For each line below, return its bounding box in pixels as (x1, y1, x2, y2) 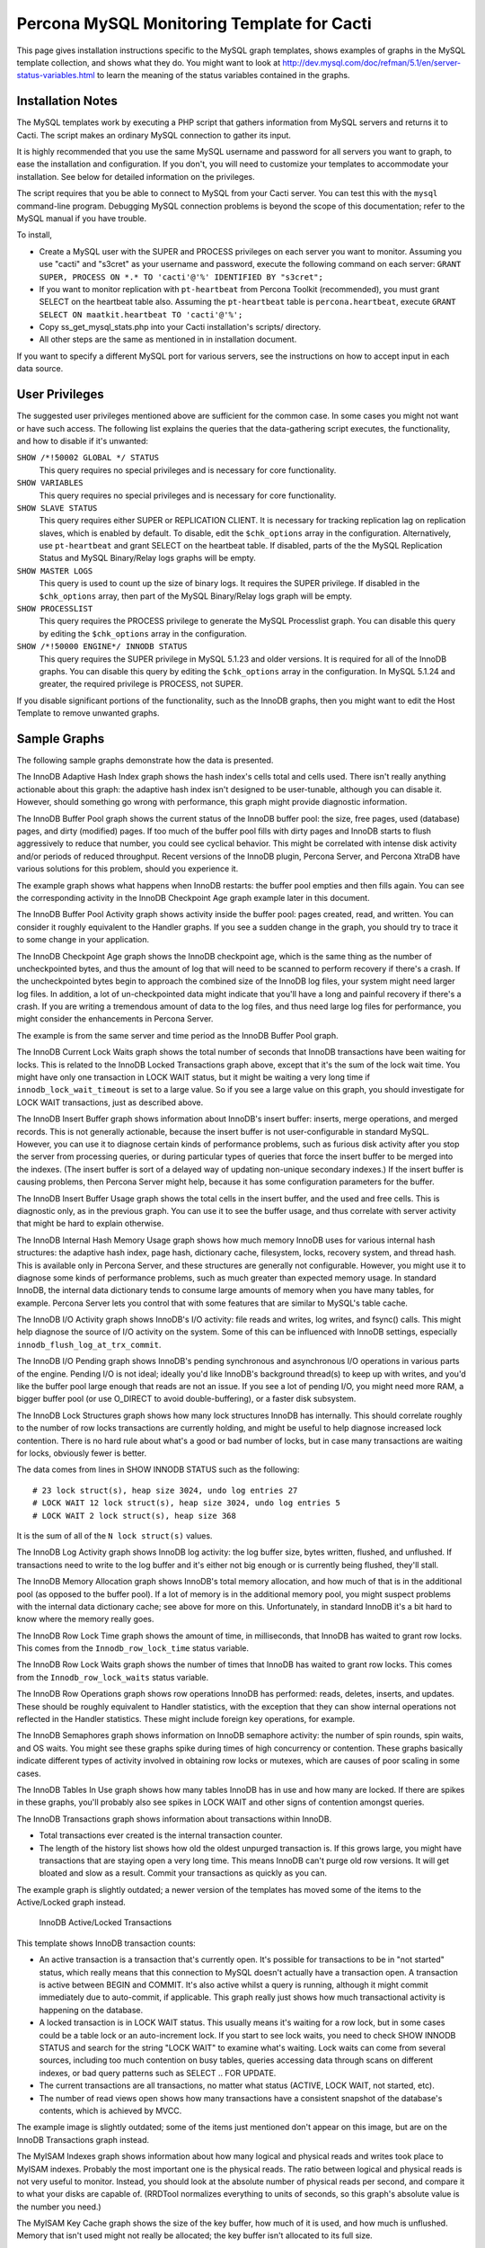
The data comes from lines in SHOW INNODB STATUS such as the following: (16, 1464, 300, 1475)
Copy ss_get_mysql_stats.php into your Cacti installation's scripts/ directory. (39, 322, 322, 333)
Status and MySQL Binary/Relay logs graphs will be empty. (39, 553, 256, 564)
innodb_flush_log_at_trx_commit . (16, 1339, 162, 1350)
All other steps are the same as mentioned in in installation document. (39, 334, 297, 345)
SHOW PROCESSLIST (16, 603, 93, 614)
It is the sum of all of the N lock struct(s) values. (16, 1530, 213, 1541)
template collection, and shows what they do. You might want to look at (16, 57, 281, 67)
